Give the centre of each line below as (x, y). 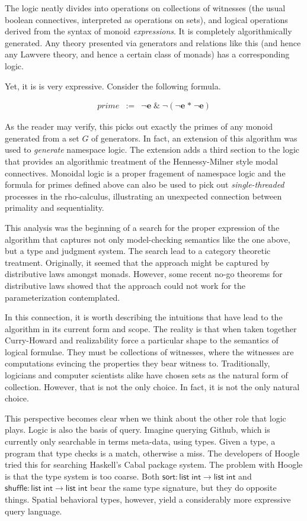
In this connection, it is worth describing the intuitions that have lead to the (144, 317)
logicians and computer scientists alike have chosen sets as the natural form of (146, 375)
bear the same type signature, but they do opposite (183, 488)
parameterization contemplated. (63, 297)
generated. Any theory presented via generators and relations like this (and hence (153, 42)
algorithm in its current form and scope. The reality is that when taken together (151, 328)
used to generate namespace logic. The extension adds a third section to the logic (152, 149)
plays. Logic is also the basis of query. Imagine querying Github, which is (137, 430)
